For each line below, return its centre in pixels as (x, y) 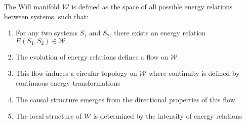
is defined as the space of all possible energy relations (152, 6)
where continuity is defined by (194, 73)
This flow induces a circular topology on (76, 73)
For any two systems (47, 33)
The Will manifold (32, 6)
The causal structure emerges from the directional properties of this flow (125, 99)
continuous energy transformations (68, 82)
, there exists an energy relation (158, 33)
